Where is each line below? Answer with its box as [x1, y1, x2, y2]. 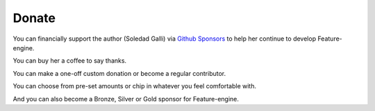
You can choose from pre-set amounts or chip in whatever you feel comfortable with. [12, 82, 257, 90]
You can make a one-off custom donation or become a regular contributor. [12, 69, 226, 77]
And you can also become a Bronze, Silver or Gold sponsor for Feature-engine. [12, 94, 240, 103]
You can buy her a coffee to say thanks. [12, 57, 127, 65]
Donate [12, 10, 56, 26]
